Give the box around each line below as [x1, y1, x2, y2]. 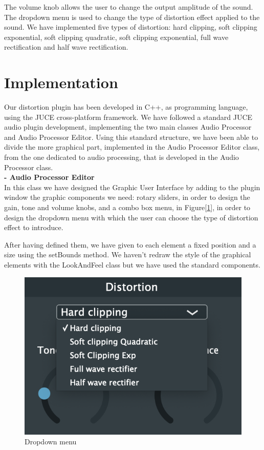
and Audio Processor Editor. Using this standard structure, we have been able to [4, 131, 258, 142]
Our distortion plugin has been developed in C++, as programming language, [4, 101, 248, 112]
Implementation [4, 72, 118, 93]
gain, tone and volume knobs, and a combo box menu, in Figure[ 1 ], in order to [4, 202, 251, 213]
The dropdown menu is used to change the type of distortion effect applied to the [4, 11, 260, 22]
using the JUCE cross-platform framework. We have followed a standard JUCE [4, 111, 253, 122]
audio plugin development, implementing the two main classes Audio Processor [4, 121, 252, 132]
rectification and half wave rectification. [4, 42, 128, 52]
